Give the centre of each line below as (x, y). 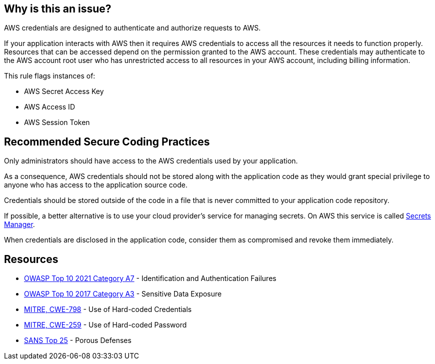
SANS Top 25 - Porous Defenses (78, 340)
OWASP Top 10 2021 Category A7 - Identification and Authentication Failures (150, 278)
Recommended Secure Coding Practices (107, 141)
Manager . (19, 224)
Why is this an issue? (58, 9)
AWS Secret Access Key (64, 91)
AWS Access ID (49, 107)
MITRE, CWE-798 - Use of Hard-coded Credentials (108, 309)
